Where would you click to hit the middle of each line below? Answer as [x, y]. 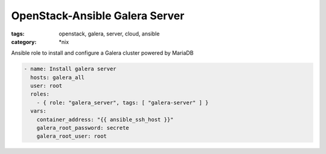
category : [24, 42]
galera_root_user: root [72, 136]
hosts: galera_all [57, 77]
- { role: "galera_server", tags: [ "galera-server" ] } [123, 103]
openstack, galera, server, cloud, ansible [109, 34]
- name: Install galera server [70, 69]
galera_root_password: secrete [83, 128]
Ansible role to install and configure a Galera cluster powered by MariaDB [102, 53]
